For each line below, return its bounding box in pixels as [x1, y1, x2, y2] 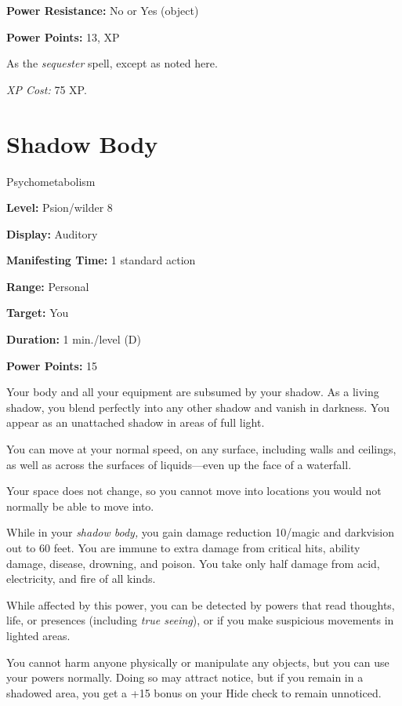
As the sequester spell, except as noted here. [6, 55, 218, 71]
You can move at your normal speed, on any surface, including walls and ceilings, [6, 441, 397, 457]
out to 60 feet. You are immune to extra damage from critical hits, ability [6, 540, 360, 555]
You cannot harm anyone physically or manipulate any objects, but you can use [6, 653, 389, 670]
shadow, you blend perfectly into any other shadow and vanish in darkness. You [6, 398, 389, 415]
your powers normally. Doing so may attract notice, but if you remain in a [6, 669, 364, 686]
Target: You [6, 304, 69, 321]
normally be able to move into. [6, 497, 154, 514]
